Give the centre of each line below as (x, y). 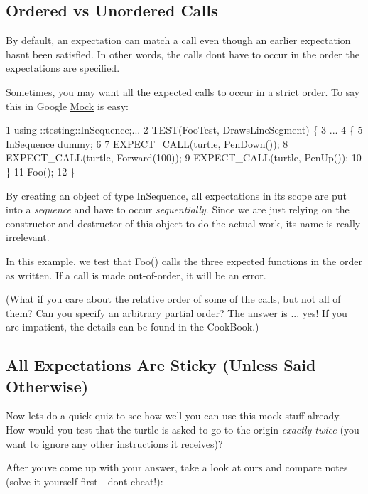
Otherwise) (47, 386)
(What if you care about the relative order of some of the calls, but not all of (173, 299)
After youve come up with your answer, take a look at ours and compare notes (177, 467)
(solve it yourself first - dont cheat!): (85, 481)
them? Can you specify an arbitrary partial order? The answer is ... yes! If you (177, 312)
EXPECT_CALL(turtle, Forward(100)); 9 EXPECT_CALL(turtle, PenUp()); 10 (184, 157)
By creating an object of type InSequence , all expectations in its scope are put (176, 195)
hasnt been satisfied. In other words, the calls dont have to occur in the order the (183, 54)
